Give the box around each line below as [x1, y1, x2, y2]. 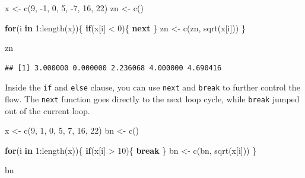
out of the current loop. [5, 104, 90, 116]
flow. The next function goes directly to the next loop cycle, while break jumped [5, 93, 300, 105]
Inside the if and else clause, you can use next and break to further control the [5, 81, 300, 93]
